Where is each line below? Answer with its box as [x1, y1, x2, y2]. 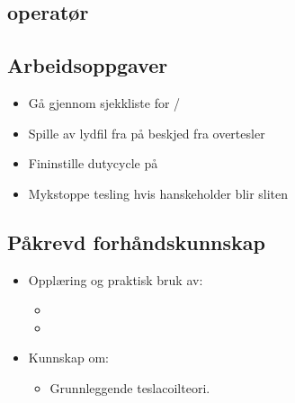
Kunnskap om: [28, 348, 109, 367]
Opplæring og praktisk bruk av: [28, 270, 203, 289]
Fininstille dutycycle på [28, 154, 158, 173]
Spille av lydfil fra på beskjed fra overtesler [28, 123, 265, 142]
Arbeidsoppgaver [7, 51, 168, 79]
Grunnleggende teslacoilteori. [49, 378, 210, 397]
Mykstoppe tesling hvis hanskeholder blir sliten [28, 184, 289, 202]
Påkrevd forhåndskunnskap [7, 228, 265, 255]
